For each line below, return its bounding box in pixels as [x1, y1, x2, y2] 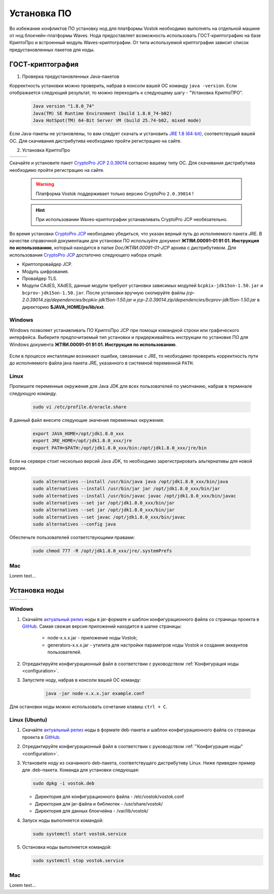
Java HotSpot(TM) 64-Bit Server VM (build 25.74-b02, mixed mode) [32, 117, 201, 124]
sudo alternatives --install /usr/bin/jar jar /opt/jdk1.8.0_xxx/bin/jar [32, 486, 220, 491]
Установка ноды [9, 586, 64, 595]
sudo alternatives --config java [32, 521, 116, 527]
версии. [9, 465, 27, 471]
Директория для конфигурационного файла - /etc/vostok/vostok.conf [35, 793, 184, 800]
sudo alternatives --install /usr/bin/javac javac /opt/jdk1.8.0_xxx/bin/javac [32, 493, 236, 499]
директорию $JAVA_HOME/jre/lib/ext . [22, 304, 105, 310]
